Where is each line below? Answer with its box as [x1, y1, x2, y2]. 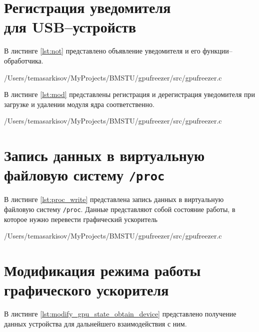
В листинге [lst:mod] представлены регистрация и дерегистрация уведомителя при [4, 89, 255, 99]
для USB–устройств [4, 16, 136, 37]
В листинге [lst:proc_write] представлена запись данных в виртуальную [4, 194, 224, 204]
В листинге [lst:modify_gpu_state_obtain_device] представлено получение [4, 308, 236, 319]
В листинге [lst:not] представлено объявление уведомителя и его [4, 45, 200, 56]
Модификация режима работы [4, 259, 201, 280]
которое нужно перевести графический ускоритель [4, 213, 157, 224]
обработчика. [4, 55, 43, 65]
